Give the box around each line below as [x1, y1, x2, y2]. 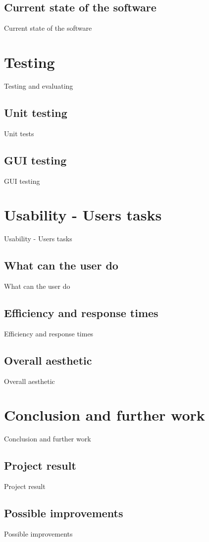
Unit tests [4, 128, 34, 138]
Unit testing [4, 105, 67, 120]
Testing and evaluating [4, 80, 73, 91]
